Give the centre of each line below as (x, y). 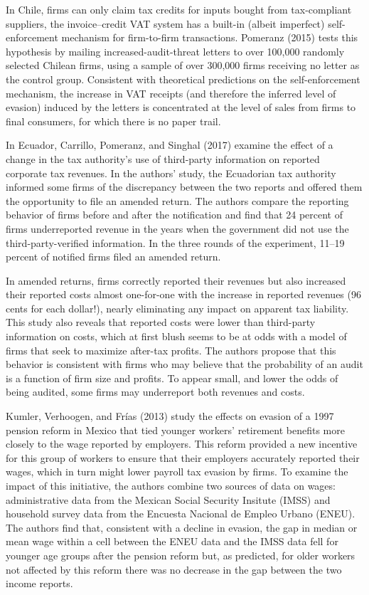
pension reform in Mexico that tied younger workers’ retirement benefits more (175, 430)
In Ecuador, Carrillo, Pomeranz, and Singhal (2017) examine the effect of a (170, 145)
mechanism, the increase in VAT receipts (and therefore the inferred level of (171, 93)
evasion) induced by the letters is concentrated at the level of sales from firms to (181, 107)
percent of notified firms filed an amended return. (113, 257)
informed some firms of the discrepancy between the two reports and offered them (184, 187)
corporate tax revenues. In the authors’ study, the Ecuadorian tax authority (171, 173)
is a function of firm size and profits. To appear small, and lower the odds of (172, 378)
